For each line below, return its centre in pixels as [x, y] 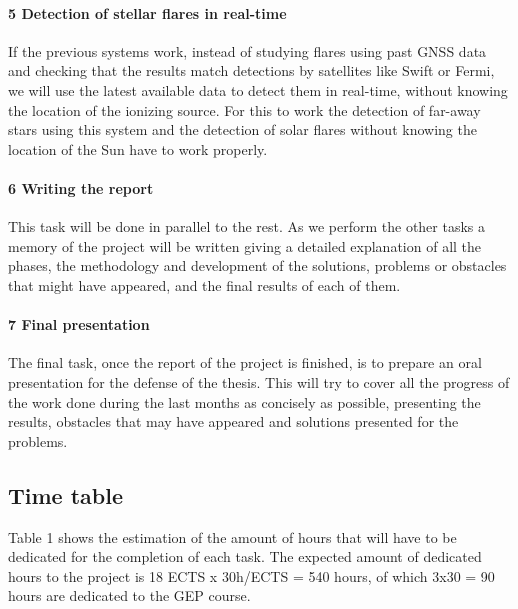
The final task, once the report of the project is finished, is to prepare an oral [245, 362]
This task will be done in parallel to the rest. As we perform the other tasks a [247, 226]
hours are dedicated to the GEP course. [129, 595]
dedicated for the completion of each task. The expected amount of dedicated [245, 556]
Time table [66, 494]
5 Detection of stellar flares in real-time [147, 12]
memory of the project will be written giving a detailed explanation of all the [245, 245]
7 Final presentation [79, 324]
